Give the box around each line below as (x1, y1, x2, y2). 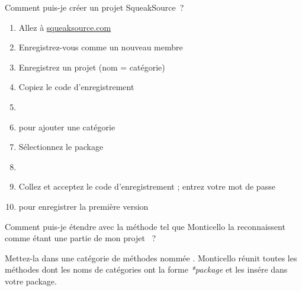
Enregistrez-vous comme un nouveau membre (18, 41, 183, 53)
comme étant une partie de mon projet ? (5, 232, 156, 244)
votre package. (5, 274, 57, 287)
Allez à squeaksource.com (18, 21, 111, 33)
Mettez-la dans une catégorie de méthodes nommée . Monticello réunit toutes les (5, 251, 297, 264)
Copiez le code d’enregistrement (18, 81, 134, 93)
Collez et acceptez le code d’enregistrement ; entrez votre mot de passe (18, 180, 275, 193)
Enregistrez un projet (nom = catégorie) (18, 60, 165, 73)
